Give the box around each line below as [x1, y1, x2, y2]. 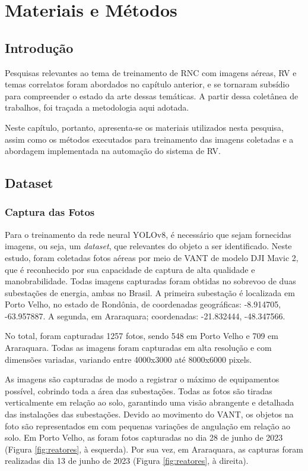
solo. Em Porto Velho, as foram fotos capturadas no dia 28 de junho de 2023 [5, 431, 283, 444]
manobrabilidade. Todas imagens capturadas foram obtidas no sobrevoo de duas [5, 275, 296, 287]
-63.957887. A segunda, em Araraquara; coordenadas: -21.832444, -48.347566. [5, 309, 285, 322]
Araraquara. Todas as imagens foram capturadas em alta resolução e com [5, 341, 272, 354]
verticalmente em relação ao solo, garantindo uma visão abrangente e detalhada [5, 396, 294, 409]
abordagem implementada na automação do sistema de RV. [5, 145, 221, 157]
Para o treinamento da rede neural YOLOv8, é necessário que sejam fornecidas [5, 228, 291, 240]
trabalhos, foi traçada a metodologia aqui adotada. [5, 101, 189, 114]
